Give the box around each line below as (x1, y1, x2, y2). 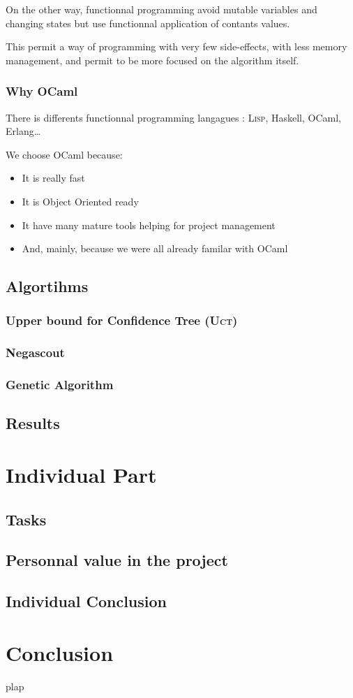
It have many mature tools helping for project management (22, 217, 276, 232)
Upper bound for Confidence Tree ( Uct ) (6, 312, 238, 329)
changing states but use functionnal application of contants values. (6, 15, 290, 30)
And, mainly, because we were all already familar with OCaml (22, 241, 288, 256)
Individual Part (6, 460, 157, 489)
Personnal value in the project (6, 549, 228, 571)
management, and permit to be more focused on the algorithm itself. (6, 52, 299, 67)
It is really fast (22, 170, 85, 185)
